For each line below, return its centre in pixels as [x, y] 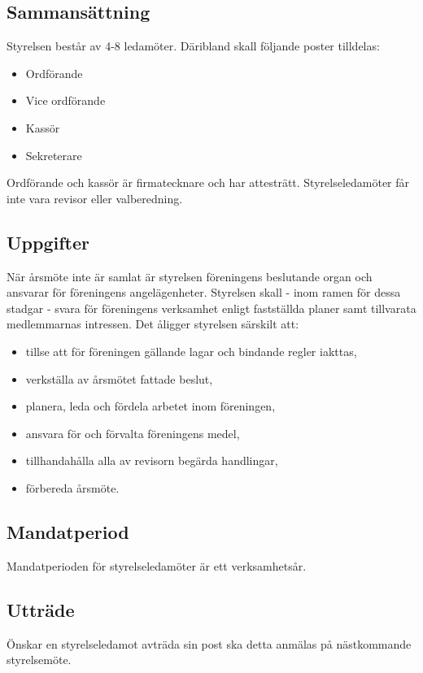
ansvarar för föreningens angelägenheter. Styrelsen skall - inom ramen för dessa [204, 292]
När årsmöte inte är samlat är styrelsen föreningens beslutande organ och [190, 276]
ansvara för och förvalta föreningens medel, [133, 433]
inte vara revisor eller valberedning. [95, 198]
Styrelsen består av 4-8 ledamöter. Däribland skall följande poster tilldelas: [193, 46]
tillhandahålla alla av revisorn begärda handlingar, [152, 460]
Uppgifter [48, 242]
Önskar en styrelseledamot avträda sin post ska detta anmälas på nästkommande [209, 643]
